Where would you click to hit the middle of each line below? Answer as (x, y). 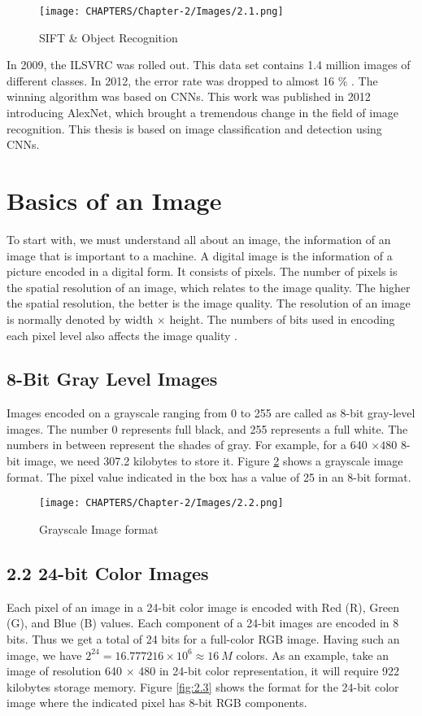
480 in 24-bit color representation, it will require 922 (269, 671)
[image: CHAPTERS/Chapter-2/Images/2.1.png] (161, 11)
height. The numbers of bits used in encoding (282, 319)
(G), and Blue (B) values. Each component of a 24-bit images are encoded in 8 (203, 623)
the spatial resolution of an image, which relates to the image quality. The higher (209, 287)
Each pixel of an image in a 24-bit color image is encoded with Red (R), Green (203, 607)
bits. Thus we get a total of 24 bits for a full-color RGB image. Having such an (203, 638)
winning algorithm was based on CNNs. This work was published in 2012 (189, 96)
